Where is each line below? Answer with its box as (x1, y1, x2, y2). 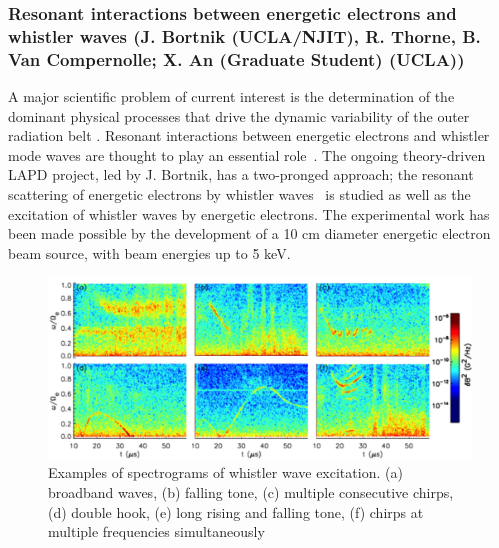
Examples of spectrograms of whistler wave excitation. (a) (48, 462, 403, 483)
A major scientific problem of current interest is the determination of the (8, 86, 455, 107)
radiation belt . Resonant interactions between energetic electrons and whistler (8, 125, 490, 146)
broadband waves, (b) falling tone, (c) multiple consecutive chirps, (48, 481, 454, 502)
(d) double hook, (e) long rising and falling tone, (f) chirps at (48, 501, 424, 522)
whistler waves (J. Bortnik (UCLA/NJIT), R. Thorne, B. (8, 23, 481, 48)
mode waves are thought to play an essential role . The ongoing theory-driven (8, 144, 486, 165)
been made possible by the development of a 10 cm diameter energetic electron (8, 223, 491, 244)
